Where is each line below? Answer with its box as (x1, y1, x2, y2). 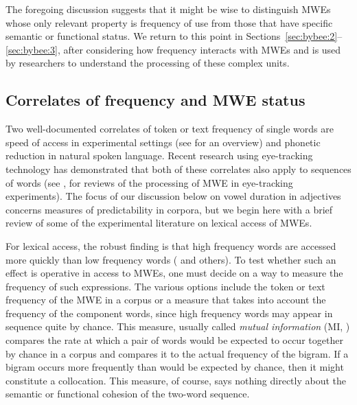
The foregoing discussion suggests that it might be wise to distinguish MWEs (5, 2, 331, 16)
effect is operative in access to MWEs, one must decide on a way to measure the (5, 266, 343, 280)
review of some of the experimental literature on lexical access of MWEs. (5, 216, 312, 230)
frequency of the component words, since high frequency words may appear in (5, 305, 333, 320)
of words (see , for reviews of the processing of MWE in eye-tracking (5, 175, 293, 189)
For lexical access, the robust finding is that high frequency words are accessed (5, 238, 336, 253)
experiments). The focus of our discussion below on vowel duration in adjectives (5, 189, 341, 203)
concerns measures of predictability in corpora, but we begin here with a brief (5, 202, 333, 216)
